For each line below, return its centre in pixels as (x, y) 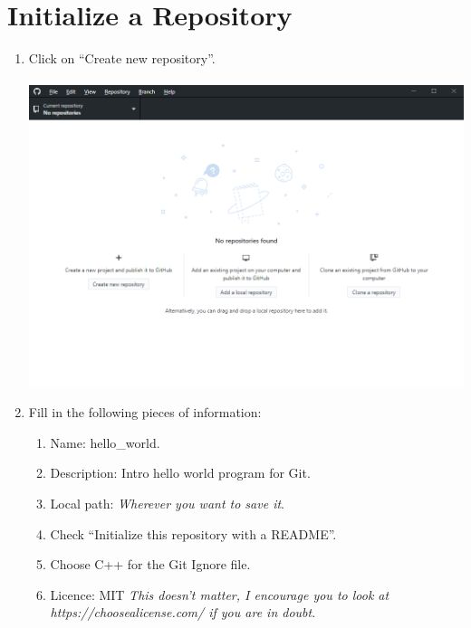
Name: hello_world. (105, 442)
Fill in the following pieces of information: (145, 412)
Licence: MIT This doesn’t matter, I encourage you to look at (220, 594)
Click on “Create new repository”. (122, 58)
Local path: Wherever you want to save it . (167, 503)
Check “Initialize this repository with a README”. (193, 533)
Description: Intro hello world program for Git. (180, 473)
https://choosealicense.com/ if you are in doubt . (183, 612)
